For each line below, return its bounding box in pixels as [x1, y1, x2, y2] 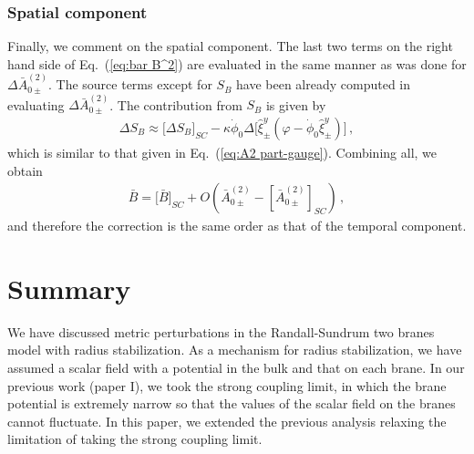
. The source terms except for [47, 75, 212, 94]
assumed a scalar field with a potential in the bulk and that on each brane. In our [7, 358, 465, 377]
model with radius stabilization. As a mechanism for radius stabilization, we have [7, 340, 462, 359]
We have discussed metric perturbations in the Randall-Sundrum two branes [7, 322, 435, 341]
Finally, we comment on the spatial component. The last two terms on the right [7, 36, 453, 56]
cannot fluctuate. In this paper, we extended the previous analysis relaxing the [7, 411, 447, 430]
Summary [7, 269, 131, 306]
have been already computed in [236, 75, 411, 94]
